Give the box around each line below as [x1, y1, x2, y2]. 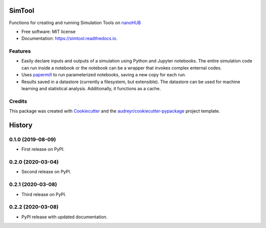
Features [9, 48, 31, 55]
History [9, 121, 33, 129]
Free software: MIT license [21, 29, 76, 34]
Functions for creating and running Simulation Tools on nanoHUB [9, 20, 141, 26]
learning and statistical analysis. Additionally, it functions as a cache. [21, 86, 161, 91]
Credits [9, 98, 27, 104]
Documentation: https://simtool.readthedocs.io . [21, 35, 118, 41]
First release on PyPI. [21, 146, 65, 152]
